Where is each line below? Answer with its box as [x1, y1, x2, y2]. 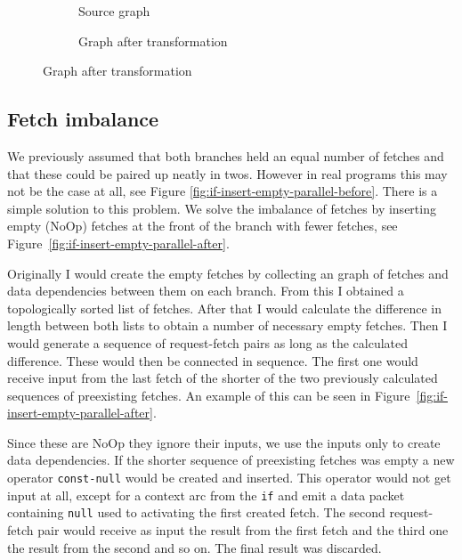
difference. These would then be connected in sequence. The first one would [7, 351, 418, 369]
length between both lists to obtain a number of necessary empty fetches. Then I [7, 316, 448, 335]
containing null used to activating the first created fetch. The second [7, 503, 385, 522]
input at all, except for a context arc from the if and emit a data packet [7, 485, 405, 504]
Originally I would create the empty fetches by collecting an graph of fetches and [7, 264, 449, 282]
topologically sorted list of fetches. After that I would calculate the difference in [7, 298, 442, 317]
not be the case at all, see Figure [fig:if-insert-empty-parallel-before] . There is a [7, 182, 438, 200]
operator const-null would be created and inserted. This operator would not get [7, 468, 451, 487]
